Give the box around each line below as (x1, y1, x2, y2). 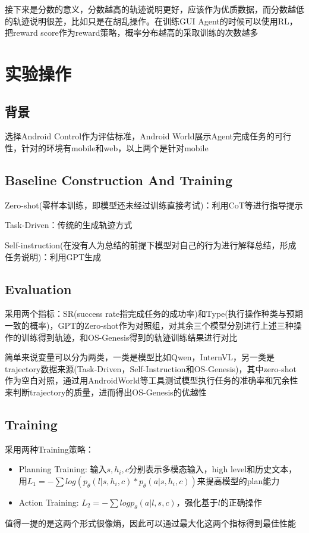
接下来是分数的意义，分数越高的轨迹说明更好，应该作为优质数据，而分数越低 (5, 3, 304, 15)
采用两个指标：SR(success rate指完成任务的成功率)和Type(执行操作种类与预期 (5, 307, 303, 320)
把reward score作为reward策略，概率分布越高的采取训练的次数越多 (5, 26, 258, 39)
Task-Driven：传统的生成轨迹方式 (5, 219, 133, 231)
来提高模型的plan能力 (197, 474, 280, 487)
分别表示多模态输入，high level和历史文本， (128, 463, 297, 475)
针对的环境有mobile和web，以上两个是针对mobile (21, 141, 209, 154)
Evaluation (5, 279, 72, 298)
